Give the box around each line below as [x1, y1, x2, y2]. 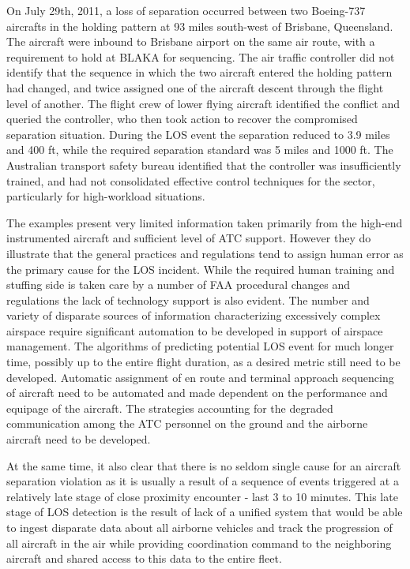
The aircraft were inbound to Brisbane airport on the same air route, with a [6, 33, 375, 50]
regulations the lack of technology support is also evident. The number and [6, 291, 370, 308]
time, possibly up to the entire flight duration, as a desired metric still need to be [6, 354, 401, 370]
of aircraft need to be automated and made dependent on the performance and [6, 384, 388, 401]
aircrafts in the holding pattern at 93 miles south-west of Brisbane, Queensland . [6, 17, 393, 34]
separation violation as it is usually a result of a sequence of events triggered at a [6, 473, 399, 489]
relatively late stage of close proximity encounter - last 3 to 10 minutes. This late [6, 488, 398, 504]
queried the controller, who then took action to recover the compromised [6, 110, 358, 127]
